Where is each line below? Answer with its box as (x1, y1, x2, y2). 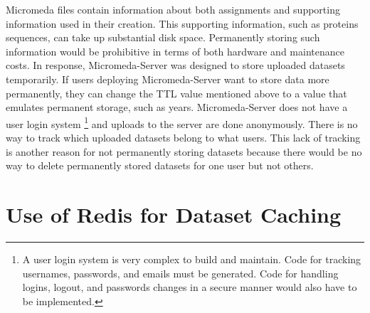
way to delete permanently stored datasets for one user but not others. (6, 158, 314, 173)
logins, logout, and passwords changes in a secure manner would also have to (22, 280, 357, 295)
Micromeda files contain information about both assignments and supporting (6, 2, 340, 16)
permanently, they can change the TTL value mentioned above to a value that (6, 85, 347, 100)
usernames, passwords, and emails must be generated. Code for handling (22, 265, 339, 280)
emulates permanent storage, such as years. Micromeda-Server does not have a (6, 100, 348, 115)
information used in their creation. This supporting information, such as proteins (6, 16, 359, 31)
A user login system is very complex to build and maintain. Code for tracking (22, 251, 361, 266)
